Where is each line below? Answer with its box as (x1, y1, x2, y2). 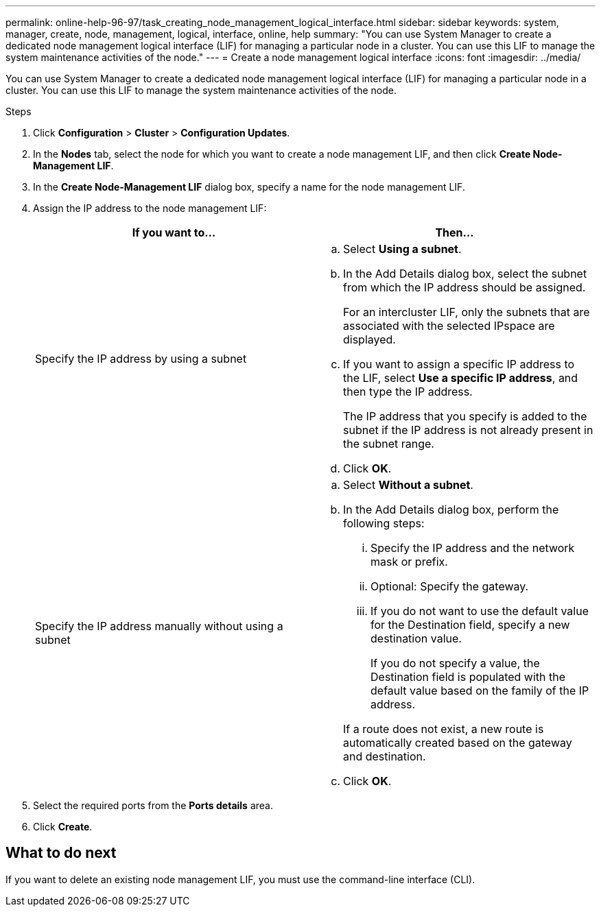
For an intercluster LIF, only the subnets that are (343, 305, 590, 319)
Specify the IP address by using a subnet (35, 352, 247, 365)
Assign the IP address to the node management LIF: (33, 202, 267, 214)
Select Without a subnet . (343, 478, 473, 492)
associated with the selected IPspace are (343, 319, 555, 333)
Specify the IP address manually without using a (35, 619, 283, 633)
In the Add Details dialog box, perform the (343, 503, 559, 516)
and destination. (343, 749, 426, 763)
